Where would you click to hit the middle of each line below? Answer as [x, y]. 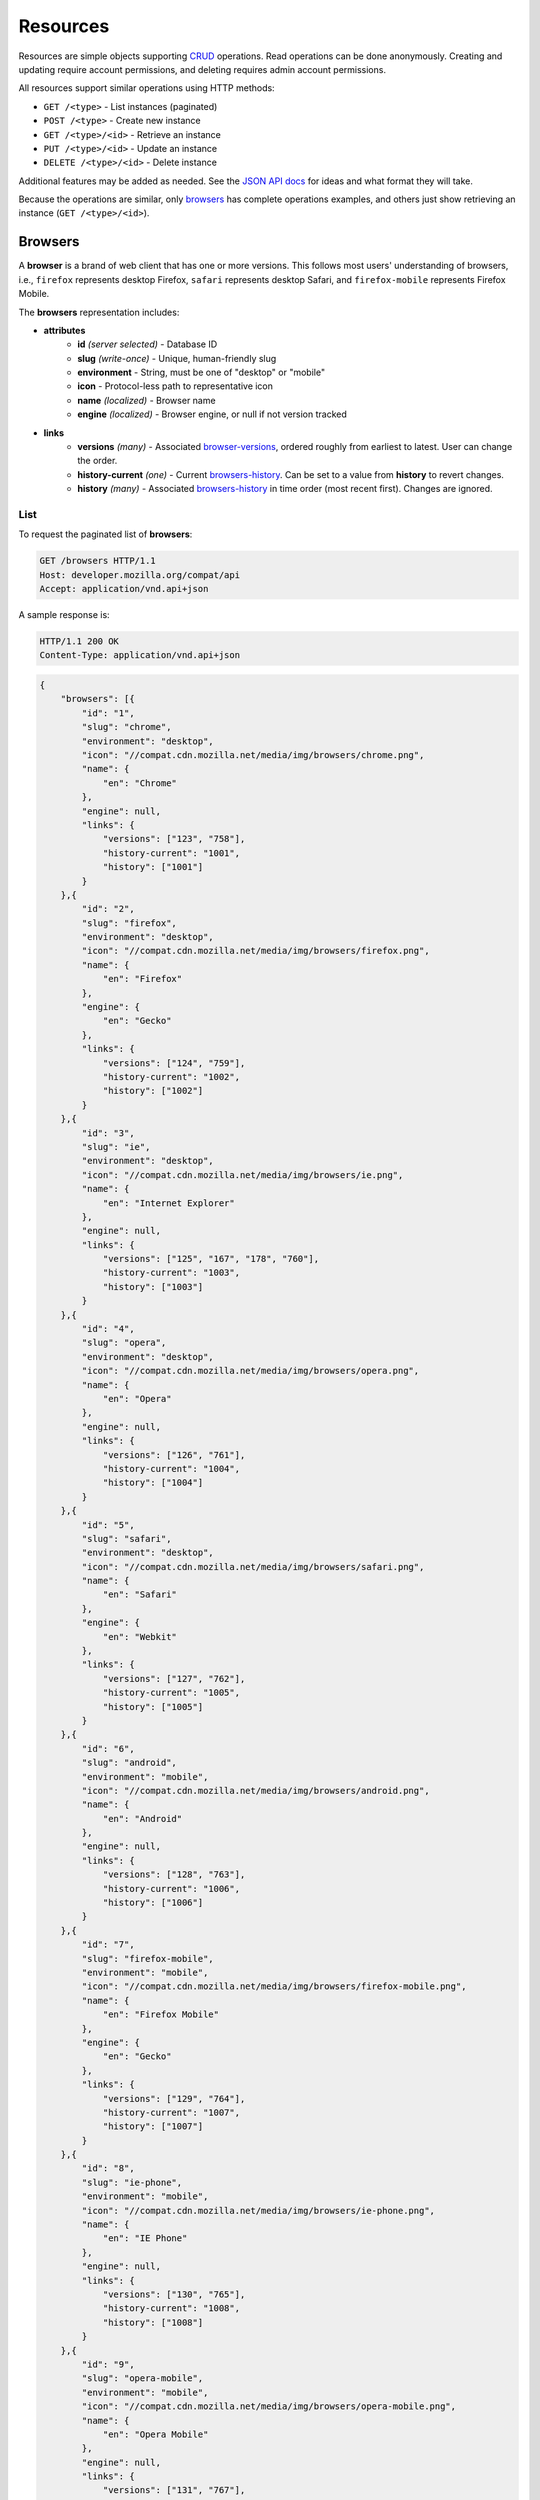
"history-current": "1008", [171, 2308]
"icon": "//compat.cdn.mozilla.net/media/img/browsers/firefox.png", [255, 951]
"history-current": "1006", [171, 1888]
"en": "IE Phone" [145, 2238]
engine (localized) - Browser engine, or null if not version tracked [212, 414]
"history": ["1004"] [153, 1483]
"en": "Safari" [139, 1594]
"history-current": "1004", [171, 1468]
